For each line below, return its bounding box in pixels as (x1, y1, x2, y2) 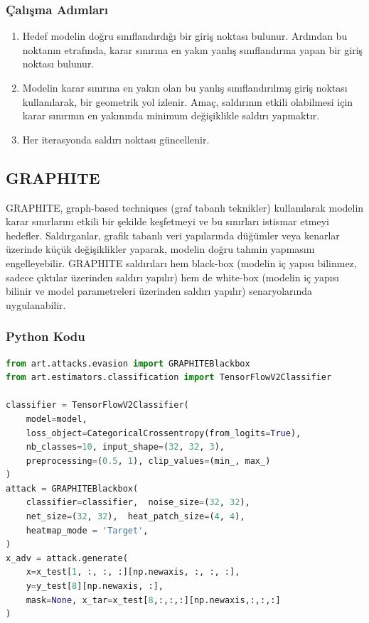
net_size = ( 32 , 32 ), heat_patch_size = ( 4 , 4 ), (26, 511, 245, 522)
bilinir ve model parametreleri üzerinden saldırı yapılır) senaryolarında (6, 283, 313, 298)
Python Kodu (6, 327, 85, 345)
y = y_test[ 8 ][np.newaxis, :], (26, 581, 164, 592)
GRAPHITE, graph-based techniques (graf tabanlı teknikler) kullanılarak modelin (6, 200, 364, 215)
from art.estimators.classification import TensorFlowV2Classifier (6, 372, 332, 383)
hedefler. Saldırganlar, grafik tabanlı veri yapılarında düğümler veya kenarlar (6, 227, 340, 242)
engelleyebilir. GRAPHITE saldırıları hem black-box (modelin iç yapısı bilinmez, (6, 255, 357, 270)
